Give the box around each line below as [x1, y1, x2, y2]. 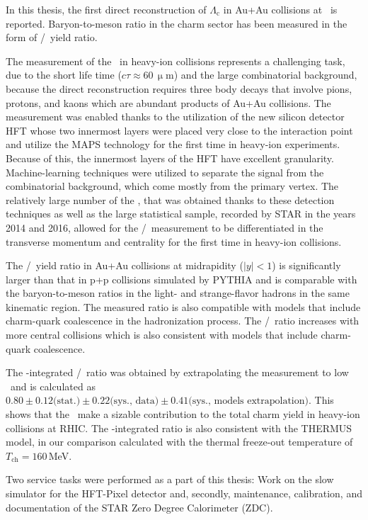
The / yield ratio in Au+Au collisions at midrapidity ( [6, 258, 243, 273]
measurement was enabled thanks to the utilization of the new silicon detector [6, 109, 345, 124]
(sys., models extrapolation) [188, 396, 309, 407]
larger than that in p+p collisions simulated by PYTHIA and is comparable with [6, 271, 357, 286]
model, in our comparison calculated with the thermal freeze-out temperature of [6, 434, 353, 449]
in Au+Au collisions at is [223, 2, 338, 16]
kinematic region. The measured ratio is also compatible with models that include [6, 299, 361, 314]
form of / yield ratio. [6, 30, 98, 45]
